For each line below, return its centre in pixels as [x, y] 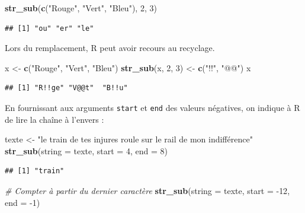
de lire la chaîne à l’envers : [54, 119]
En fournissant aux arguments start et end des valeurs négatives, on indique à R [152, 107]
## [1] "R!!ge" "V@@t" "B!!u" [66, 88]
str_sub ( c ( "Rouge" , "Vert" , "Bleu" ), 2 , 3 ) [81, 8]
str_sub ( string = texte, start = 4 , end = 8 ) [86, 150]
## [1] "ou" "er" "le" [49, 28]
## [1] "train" [35, 171]
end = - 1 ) [23, 202]
